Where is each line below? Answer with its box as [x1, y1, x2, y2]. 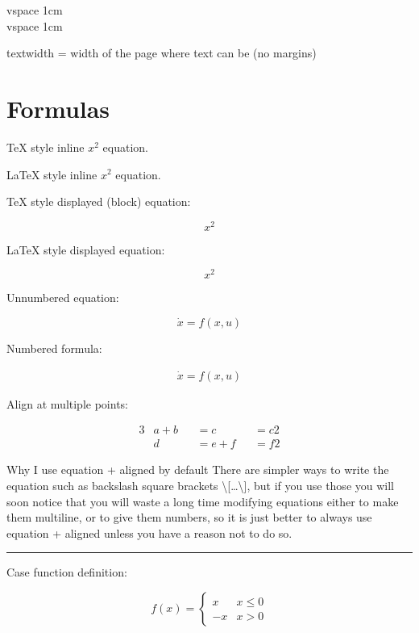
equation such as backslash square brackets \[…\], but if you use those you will [6, 476, 394, 493]
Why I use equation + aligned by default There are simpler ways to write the [6, 461, 389, 478]
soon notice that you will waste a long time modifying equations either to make [6, 493, 399, 509]
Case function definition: [6, 564, 127, 581]
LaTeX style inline [6, 166, 97, 182]
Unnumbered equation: [6, 289, 119, 306]
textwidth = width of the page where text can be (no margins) [6, 44, 317, 61]
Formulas [6, 91, 110, 124]
